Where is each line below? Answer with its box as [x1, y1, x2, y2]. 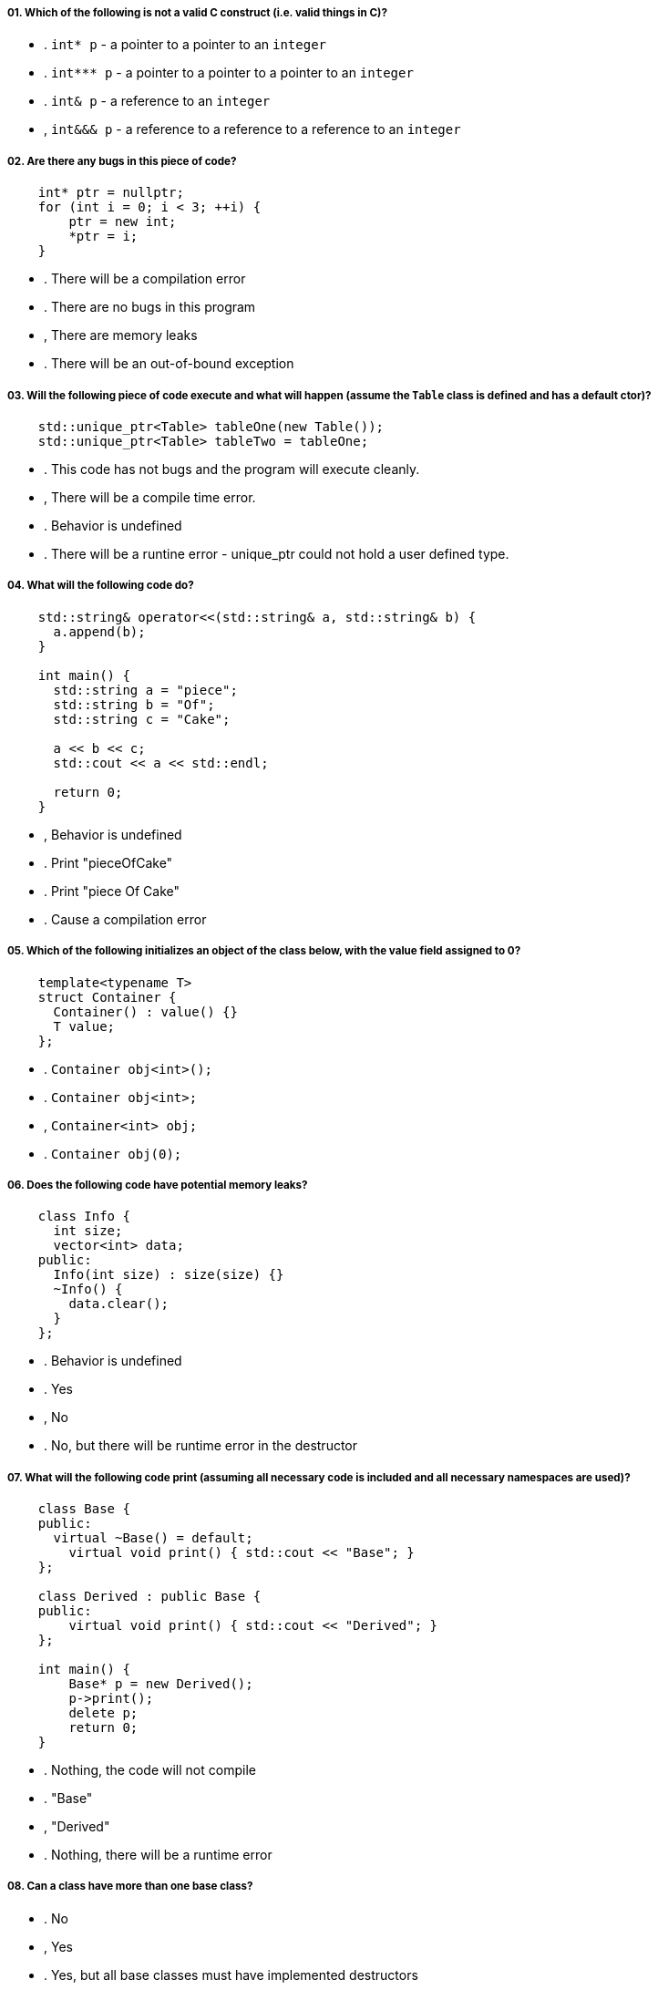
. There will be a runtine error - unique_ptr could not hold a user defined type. [44, 545, 509, 562]
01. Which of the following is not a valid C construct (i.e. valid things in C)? [7, 6, 387, 19]
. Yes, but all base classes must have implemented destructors [44, 1966, 418, 1983]
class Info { [37, 1209, 130, 1224]
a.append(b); [53, 624, 146, 639]
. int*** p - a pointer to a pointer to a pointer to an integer [44, 65, 414, 81]
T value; [53, 1018, 116, 1034]
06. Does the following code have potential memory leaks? [7, 1178, 308, 1191]
